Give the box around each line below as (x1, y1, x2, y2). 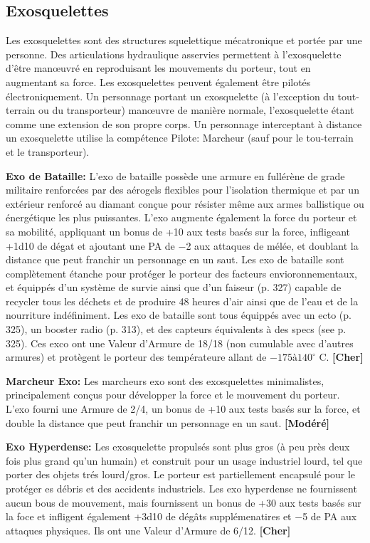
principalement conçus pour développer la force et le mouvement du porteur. (6, 387, 340, 402)
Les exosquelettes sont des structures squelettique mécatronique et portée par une (6, 33, 362, 48)
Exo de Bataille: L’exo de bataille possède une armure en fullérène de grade (6, 168, 345, 183)
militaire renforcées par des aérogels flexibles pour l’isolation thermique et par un (6, 182, 359, 197)
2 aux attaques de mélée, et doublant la (186, 238, 359, 253)
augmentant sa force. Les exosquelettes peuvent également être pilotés (6, 74, 311, 89)
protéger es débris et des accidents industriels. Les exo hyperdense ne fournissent (6, 481, 357, 496)
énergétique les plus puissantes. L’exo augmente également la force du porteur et (6, 210, 357, 225)
